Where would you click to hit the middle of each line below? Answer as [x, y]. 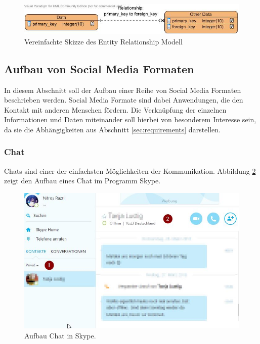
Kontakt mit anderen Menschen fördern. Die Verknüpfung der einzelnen [115, 109]
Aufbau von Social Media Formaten [99, 68]
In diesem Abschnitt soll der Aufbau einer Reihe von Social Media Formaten [123, 90]
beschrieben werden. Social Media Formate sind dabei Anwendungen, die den [124, 100]
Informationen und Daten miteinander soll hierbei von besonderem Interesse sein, [130, 119]
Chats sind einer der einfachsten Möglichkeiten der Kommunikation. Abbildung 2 [130, 170]
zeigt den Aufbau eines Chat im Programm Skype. [82, 181]
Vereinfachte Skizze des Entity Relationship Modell [103, 41]
